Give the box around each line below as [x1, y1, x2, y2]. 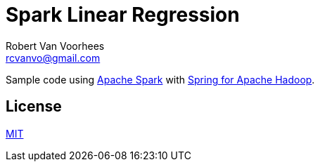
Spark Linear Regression [6, 3, 240, 27]
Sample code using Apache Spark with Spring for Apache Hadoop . [6, 73, 315, 86]
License [6, 98, 62, 116]
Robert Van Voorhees [6, 39, 105, 52]
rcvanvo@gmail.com [6, 51, 101, 64]
